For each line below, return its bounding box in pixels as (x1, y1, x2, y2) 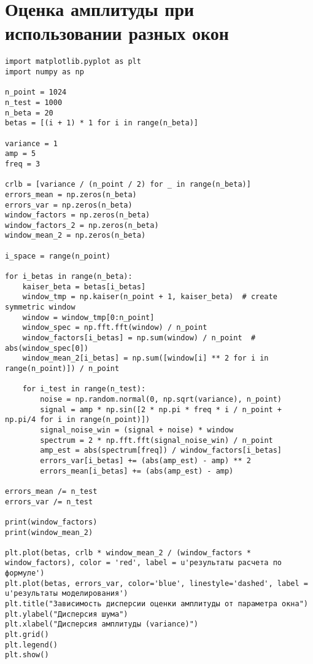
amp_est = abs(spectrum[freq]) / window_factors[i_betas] (40, 446, 282, 455)
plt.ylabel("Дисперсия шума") (5, 609, 128, 619)
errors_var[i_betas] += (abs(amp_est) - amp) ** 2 (40, 456, 251, 465)
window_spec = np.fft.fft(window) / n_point (22, 323, 207, 332)
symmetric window (5, 303, 75, 312)
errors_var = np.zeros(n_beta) (5, 200, 133, 209)
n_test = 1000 (5, 98, 63, 107)
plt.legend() (5, 640, 58, 649)
